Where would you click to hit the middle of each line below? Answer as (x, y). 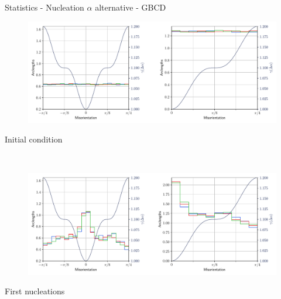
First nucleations (35, 291)
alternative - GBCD (131, 7)
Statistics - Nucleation (44, 7)
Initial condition (34, 139)
